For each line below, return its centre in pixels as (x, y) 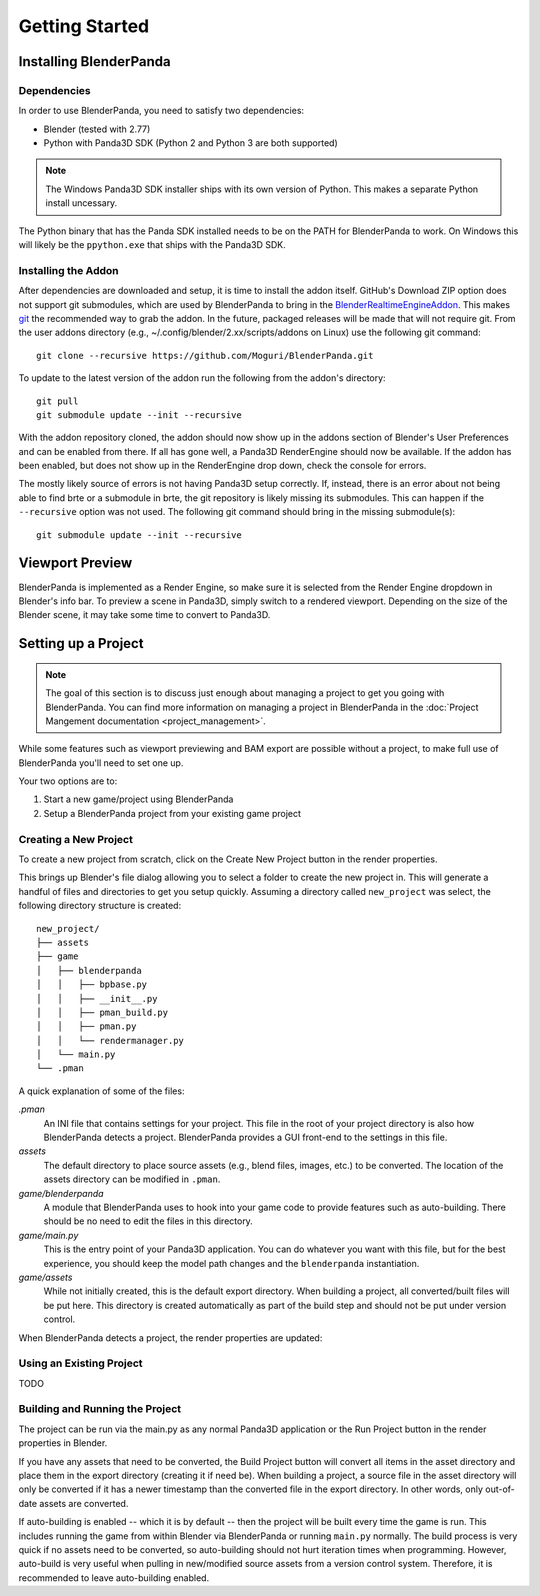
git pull (57, 401)
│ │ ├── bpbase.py (92, 984)
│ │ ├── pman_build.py (102, 1012)
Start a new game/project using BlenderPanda (138, 799)
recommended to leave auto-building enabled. (114, 1577)
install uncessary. (81, 203)
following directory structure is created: (100, 906)
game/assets (45, 1277)
